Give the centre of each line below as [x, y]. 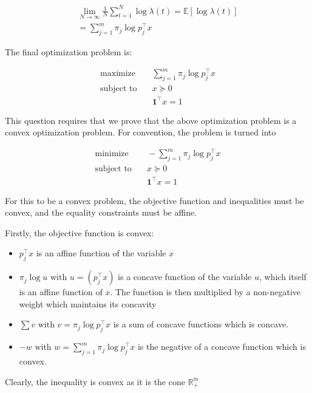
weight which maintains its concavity [88, 303]
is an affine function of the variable [101, 253]
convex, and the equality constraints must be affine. [101, 212]
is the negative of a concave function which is [222, 347]
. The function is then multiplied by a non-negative [205, 292]
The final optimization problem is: [69, 52]
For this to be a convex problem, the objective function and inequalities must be [154, 200]
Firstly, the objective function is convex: [80, 232]
